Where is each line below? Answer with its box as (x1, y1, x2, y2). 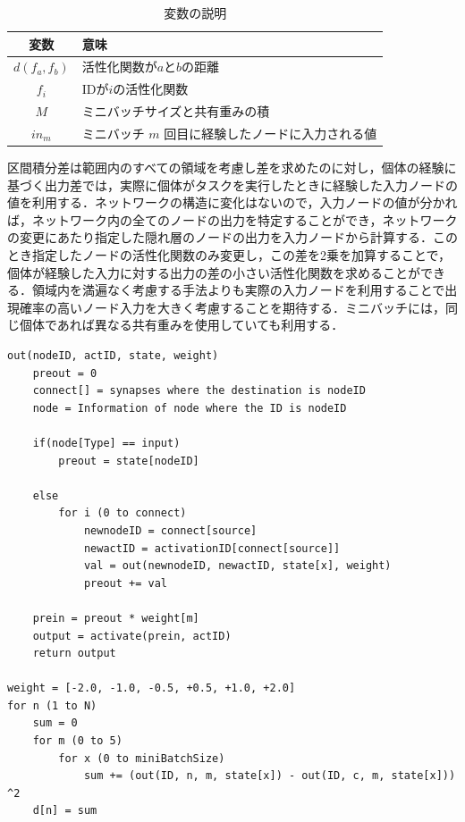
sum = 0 (32, 717, 78, 730)
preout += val (83, 576, 167, 590)
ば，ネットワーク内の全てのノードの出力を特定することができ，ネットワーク (7, 210, 458, 229)
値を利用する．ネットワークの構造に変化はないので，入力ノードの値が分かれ (7, 193, 458, 212)
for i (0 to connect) (58, 507, 187, 520)
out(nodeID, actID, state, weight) (7, 349, 219, 362)
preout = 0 (32, 366, 97, 380)
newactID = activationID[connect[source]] (83, 541, 341, 555)
